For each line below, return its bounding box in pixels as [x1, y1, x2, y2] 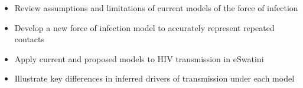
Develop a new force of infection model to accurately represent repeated [14, 21, 275, 33]
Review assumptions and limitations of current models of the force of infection [14, 2, 298, 13]
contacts [14, 33, 45, 45]
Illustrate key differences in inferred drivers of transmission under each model [14, 72, 295, 84]
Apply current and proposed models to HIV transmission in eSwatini [14, 52, 264, 65]
